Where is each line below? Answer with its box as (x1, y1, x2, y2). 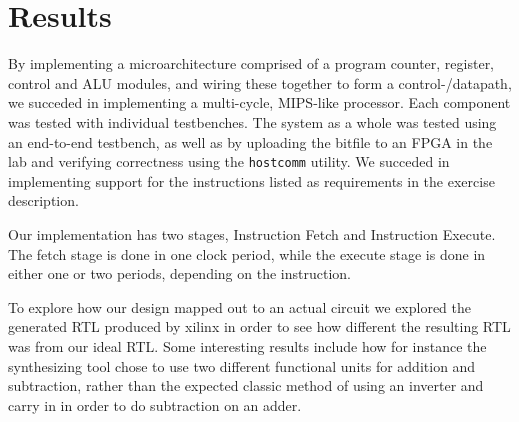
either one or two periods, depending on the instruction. (8, 263, 351, 284)
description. (8, 190, 79, 211)
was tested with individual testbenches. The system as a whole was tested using (8, 111, 497, 132)
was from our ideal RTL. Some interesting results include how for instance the (8, 335, 487, 356)
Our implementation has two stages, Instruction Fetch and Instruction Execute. (8, 223, 496, 244)
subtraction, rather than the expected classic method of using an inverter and (8, 375, 484, 396)
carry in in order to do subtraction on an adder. (8, 394, 302, 415)
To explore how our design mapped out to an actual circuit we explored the (8, 296, 472, 317)
